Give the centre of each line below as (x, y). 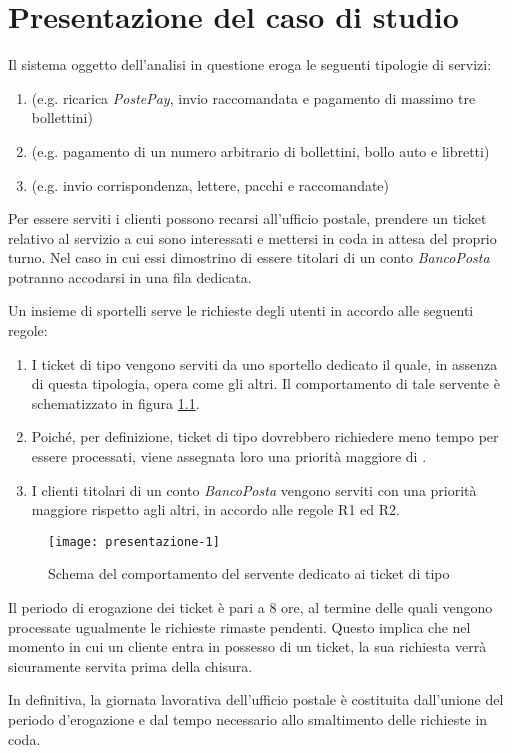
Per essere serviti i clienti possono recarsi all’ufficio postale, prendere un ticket (247, 218)
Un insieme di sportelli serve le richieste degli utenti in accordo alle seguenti (241, 310)
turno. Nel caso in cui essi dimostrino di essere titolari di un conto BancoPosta (249, 257)
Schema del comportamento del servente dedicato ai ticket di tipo (249, 573)
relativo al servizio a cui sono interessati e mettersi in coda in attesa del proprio (252, 237)
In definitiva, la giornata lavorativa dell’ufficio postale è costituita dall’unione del (256, 699)
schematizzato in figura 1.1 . (115, 402)
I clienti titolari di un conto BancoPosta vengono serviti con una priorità (254, 489)
